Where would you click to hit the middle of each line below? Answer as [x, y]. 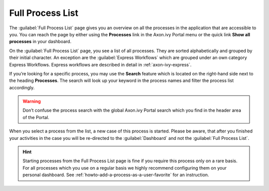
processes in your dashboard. [40, 42]
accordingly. [22, 87]
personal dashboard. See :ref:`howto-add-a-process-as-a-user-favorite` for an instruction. [116, 175]
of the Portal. [36, 117]
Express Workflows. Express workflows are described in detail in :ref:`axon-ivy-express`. [100, 64]
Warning [32, 101]
